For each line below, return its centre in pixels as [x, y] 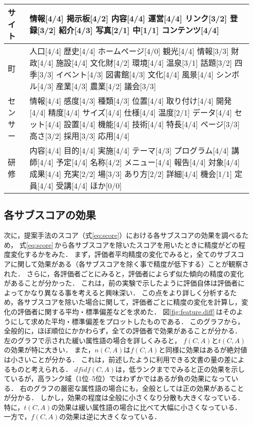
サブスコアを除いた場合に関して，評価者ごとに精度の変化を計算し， [133, 302]
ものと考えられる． [41, 369]
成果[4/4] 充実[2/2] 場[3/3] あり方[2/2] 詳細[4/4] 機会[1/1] [131, 174]
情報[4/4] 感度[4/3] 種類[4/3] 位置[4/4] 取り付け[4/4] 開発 [130, 101]
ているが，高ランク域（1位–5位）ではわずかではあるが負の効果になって [118, 378]
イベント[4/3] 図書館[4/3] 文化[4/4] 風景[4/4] [135, 74]
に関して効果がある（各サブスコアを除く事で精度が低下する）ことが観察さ [130, 263]
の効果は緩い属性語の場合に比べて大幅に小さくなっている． [146, 407]
